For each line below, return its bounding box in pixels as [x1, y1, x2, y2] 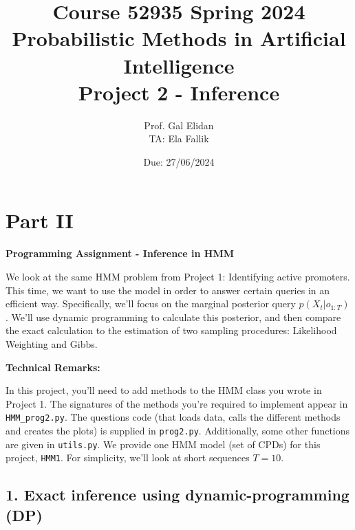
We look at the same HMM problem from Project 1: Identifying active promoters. [6, 269, 350, 283]
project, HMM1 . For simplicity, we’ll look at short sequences [6, 450, 250, 465]
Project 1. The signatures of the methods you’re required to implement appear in [6, 396, 348, 410]
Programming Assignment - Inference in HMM [6, 246, 234, 261]
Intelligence [123, 51, 235, 79]
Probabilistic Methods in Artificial [12, 24, 346, 52]
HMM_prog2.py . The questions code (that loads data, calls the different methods [6, 410, 341, 424]
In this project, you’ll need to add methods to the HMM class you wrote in [6, 383, 322, 397]
